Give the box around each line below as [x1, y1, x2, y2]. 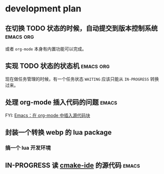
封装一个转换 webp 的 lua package [5, 128, 112, 137]
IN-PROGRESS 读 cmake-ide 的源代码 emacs [5, 161, 140, 170]
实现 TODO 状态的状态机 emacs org [5, 62, 110, 70]
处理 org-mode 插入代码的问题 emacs [5, 98, 118, 107]
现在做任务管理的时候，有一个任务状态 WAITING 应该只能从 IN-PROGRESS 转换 [5, 76, 159, 82]
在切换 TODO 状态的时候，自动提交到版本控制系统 [5, 24, 158, 32]
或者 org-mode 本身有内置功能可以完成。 [5, 46, 87, 52]
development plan [5, 3, 82, 14]
